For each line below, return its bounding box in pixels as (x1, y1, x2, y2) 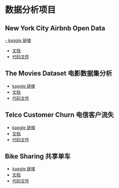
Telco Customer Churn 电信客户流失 (5, 111, 114, 119)
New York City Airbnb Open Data (5, 24, 106, 32)
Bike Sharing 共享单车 (5, 152, 71, 160)
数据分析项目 (5, 4, 56, 16)
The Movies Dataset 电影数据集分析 (5, 69, 112, 78)
